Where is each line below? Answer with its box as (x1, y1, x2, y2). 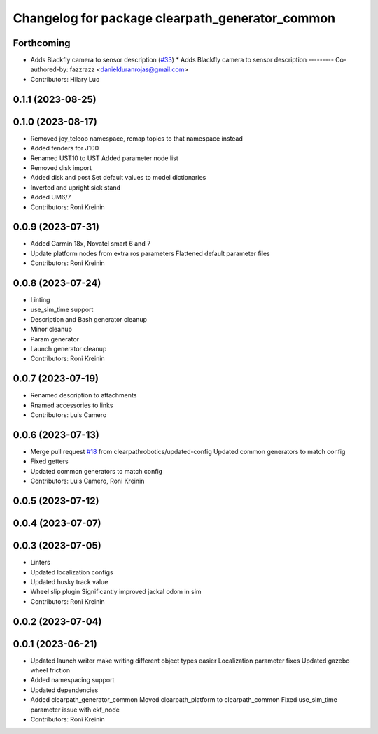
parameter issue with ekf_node (30, 705, 120, 714)
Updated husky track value (30, 577, 108, 586)
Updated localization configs (30, 567, 113, 577)
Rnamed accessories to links (30, 401, 113, 409)
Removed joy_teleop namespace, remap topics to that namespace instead (30, 134, 243, 143)
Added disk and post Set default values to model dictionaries (30, 174, 206, 182)
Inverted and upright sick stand (30, 183, 121, 192)
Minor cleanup (30, 325, 73, 334)
